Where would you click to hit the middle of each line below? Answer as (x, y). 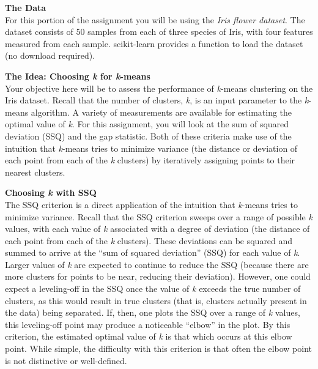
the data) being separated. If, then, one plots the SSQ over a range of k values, (153, 312)
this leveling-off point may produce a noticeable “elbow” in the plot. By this (148, 324)
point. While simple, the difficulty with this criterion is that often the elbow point (159, 348)
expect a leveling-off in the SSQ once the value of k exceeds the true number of (153, 289)
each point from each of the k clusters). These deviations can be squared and (149, 240)
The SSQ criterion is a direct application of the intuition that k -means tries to (151, 204)
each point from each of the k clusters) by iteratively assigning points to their (150, 160)
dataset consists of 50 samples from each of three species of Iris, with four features (159, 32)
